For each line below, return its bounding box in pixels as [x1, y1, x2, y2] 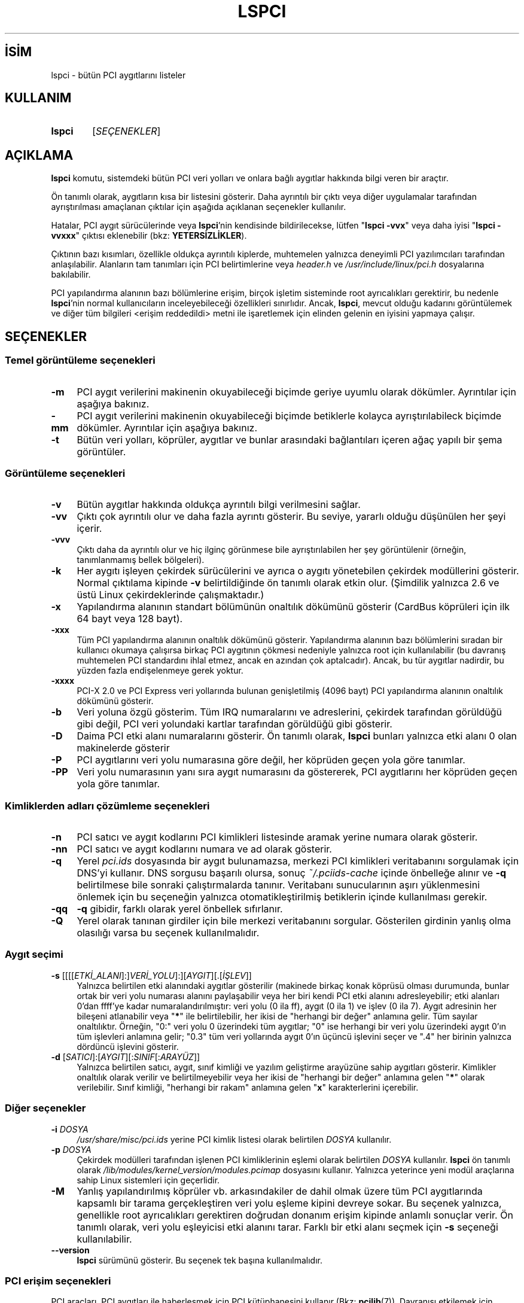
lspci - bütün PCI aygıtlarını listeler [51, 69, 186, 80]
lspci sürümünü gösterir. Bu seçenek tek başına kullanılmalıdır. [77, 1255, 322, 1265]
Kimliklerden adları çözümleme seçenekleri [5, 799, 210, 812]
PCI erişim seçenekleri [5, 1274, 111, 1287]
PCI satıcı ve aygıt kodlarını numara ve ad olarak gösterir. [77, 843, 332, 855]
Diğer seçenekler [5, 1102, 86, 1115]
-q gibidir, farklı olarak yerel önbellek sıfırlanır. [77, 903, 283, 915]
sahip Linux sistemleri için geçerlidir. [77, 1174, 220, 1185]
